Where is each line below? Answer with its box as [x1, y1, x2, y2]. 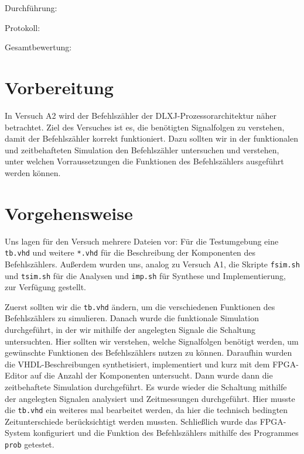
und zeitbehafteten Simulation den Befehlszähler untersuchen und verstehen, [5, 143, 279, 156]
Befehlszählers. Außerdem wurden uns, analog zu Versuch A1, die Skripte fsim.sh [5, 257, 300, 270]
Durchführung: [5, 2, 57, 13]
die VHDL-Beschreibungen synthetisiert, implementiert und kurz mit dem [5, 357, 270, 370]
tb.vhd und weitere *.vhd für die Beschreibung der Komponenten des [5, 246, 256, 259]
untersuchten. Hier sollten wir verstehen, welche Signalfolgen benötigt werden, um [5, 335, 299, 347]
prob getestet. [5, 438, 54, 450]
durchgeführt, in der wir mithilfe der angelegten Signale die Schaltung [5, 324, 256, 335]
